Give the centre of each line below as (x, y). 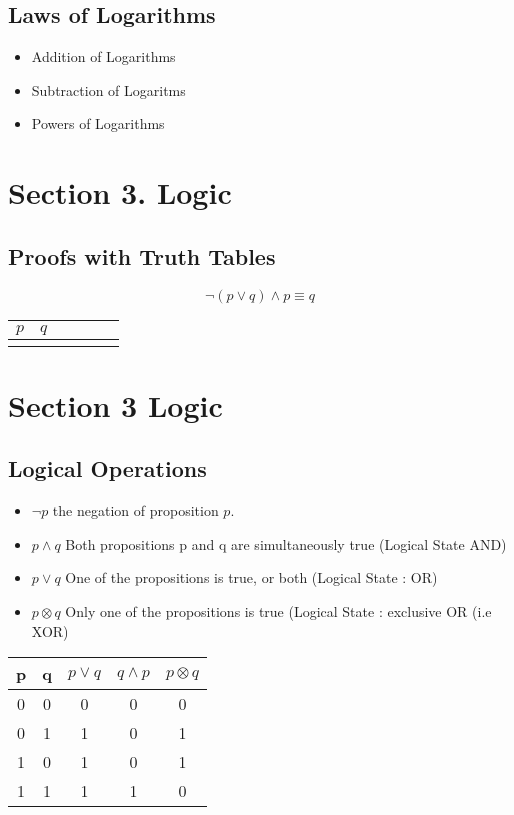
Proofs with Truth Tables (142, 255)
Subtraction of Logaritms (108, 89)
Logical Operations (107, 468)
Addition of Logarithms (103, 56)
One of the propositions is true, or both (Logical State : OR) (251, 577)
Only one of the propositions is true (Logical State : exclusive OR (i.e (278, 610)
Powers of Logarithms (98, 123)
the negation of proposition (135, 510)
